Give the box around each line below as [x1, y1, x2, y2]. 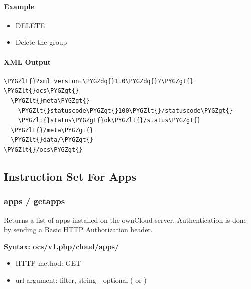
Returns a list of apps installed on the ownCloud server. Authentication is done [4, 214, 247, 225]
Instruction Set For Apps [4, 168, 137, 184]
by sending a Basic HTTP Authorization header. [4, 224, 153, 235]
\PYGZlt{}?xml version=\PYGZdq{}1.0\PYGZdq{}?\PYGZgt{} [4, 77, 194, 85]
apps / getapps [4, 195, 65, 207]
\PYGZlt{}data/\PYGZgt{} [11, 136, 93, 144]
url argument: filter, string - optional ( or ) [15, 274, 147, 285]
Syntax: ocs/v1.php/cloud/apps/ [4, 241, 119, 251]
